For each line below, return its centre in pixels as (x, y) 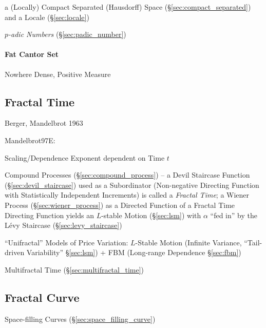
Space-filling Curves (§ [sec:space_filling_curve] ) (80, 319)
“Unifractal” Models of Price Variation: (66, 242)
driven (15, 252)
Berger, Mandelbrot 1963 (44, 123)
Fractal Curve (42, 297)
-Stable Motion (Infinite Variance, (188, 242)
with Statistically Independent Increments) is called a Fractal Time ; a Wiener (127, 195)
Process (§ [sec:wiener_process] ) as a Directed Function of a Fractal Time (120, 205)
